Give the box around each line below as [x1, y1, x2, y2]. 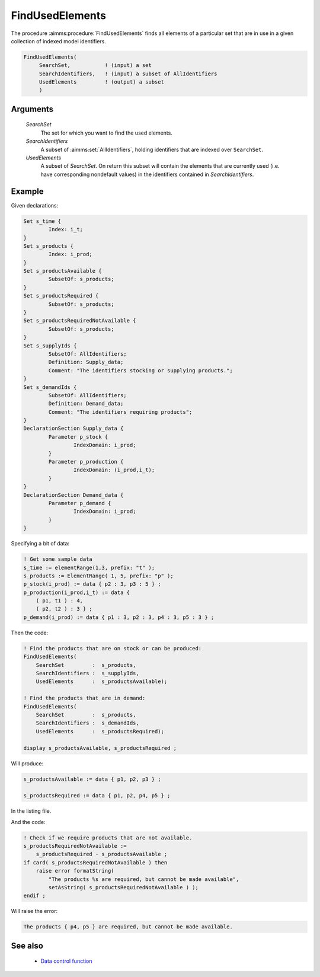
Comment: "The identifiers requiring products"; [48, 408, 193, 415]
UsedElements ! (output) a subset [39, 79, 164, 85]
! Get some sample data [23, 556, 93, 563]
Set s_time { [23, 218, 62, 225]
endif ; [23, 892, 46, 899]
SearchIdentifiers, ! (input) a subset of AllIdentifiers [39, 70, 217, 77]
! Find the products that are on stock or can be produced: [23, 645, 202, 652]
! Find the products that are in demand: [23, 695, 146, 702]
